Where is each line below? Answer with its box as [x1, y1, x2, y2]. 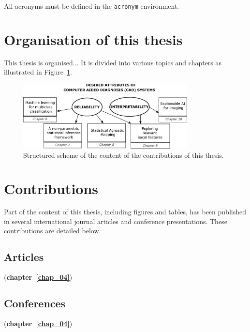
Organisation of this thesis [4, 29, 183, 49]
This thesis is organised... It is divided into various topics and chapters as [4, 57, 222, 67]
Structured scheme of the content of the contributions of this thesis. [23, 150, 224, 160]
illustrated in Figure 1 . [4, 67, 72, 77]
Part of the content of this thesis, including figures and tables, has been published [4, 207, 246, 217]
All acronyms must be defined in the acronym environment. [4, 1, 179, 11]
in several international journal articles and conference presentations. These [4, 216, 227, 226]
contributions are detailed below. [4, 226, 101, 236]
